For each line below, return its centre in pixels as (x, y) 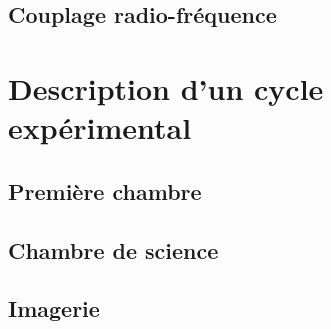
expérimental (100, 127)
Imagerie (54, 308)
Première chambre (105, 190)
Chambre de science (113, 249)
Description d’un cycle (166, 87)
